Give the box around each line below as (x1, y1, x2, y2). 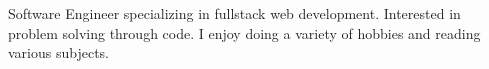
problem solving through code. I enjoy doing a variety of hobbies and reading (8, 22, 481, 43)
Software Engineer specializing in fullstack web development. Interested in (8, 3, 461, 23)
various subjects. (8, 42, 109, 63)
